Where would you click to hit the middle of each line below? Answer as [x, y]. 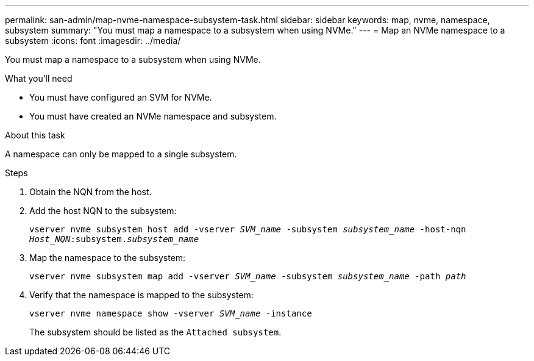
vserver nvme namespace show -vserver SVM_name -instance [171, 313]
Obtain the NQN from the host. [91, 192]
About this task [35, 135]
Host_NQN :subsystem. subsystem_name [114, 239]
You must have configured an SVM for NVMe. [121, 97]
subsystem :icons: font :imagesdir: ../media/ [93, 41]
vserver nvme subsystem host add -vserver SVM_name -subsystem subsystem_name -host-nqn [248, 229]
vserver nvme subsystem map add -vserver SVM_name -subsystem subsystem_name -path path [248, 276]
